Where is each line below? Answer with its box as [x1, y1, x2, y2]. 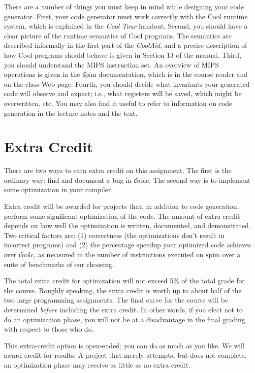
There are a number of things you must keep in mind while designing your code [4, 1, 244, 11]
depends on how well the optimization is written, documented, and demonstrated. [4, 220, 251, 231]
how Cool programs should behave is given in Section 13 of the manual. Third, [4, 49, 241, 60]
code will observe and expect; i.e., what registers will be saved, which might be [4, 88, 242, 99]
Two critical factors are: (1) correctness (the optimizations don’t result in [4, 230, 225, 240]
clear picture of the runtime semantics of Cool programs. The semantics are [4, 30, 232, 40]
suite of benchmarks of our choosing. [4, 259, 114, 269]
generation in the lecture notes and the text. [4, 107, 138, 118]
